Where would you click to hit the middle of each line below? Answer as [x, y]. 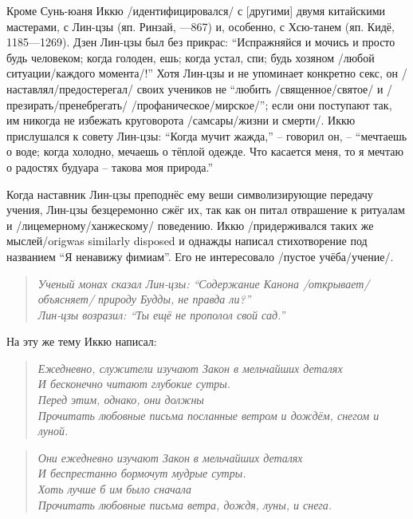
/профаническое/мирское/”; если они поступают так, [262, 104]
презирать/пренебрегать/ [67, 104]
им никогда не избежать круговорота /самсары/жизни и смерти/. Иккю [181, 120]
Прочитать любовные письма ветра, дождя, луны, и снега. [185, 504]
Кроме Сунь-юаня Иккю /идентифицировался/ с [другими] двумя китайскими [196, 10]
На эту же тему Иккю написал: [82, 341]
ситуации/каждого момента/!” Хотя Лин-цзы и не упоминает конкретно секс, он [203, 73]
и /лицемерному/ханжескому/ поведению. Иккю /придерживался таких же [190, 225]
